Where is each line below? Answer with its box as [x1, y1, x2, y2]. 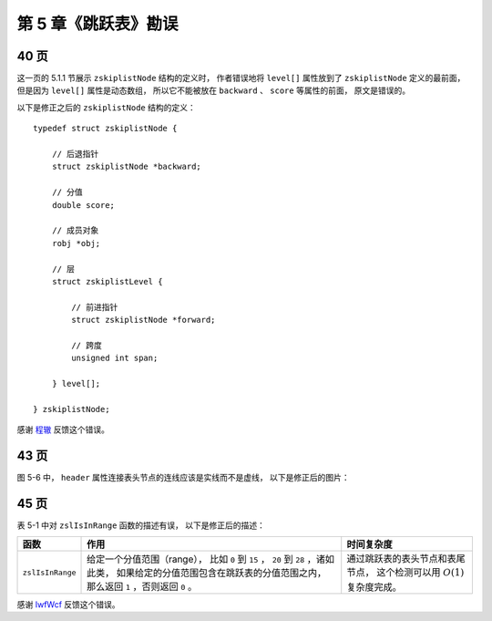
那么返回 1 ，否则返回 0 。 [87, 580, 198, 593]
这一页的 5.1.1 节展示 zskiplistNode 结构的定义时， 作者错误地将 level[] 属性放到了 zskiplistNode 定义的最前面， [16, 73, 466, 84]
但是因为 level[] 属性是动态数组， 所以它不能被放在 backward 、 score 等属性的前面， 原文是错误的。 [16, 85, 411, 96]
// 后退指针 [51, 149, 99, 160]
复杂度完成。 [346, 580, 402, 593]
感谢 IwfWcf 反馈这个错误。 [16, 598, 120, 610]
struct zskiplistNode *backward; [51, 161, 202, 172]
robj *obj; [51, 238, 101, 248]
